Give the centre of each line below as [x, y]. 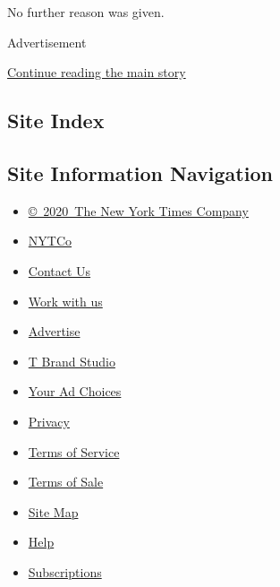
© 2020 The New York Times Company [138, 210]
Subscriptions [65, 571]
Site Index [56, 121]
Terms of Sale [66, 482]
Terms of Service [74, 451]
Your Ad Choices [75, 391]
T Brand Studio [72, 361]
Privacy [49, 421]
